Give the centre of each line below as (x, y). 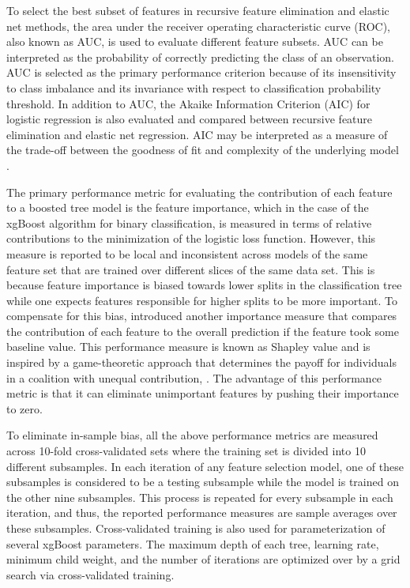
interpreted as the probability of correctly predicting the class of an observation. (200, 57)
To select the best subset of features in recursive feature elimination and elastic (198, 10)
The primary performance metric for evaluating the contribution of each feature (199, 192)
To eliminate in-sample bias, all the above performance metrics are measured (192, 435)
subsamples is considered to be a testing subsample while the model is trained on (203, 482)
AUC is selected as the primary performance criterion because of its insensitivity (201, 72)
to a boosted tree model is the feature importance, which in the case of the (188, 207)
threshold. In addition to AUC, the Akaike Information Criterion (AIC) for (188, 103)
